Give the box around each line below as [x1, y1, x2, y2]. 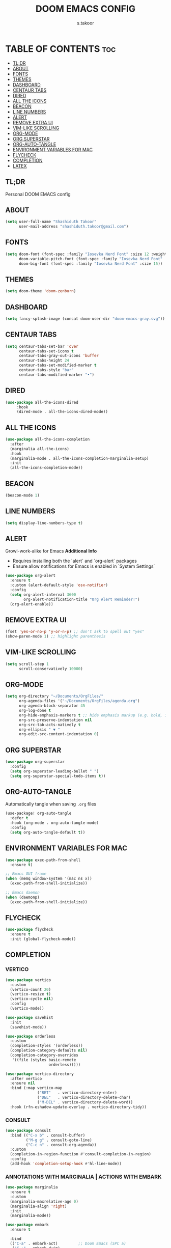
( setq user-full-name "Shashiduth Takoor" [5, 219, 97, 225]
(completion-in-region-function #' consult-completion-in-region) [10, 1152, 152, 1157]
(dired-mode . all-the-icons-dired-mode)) [16, 409, 108, 414]
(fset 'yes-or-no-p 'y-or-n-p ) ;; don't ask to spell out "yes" [5, 629, 145, 634]
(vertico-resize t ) [10, 991, 51, 997]
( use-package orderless [5, 1034, 56, 1039]
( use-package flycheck [5, 927, 53, 932]
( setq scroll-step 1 [5, 661, 49, 667]
